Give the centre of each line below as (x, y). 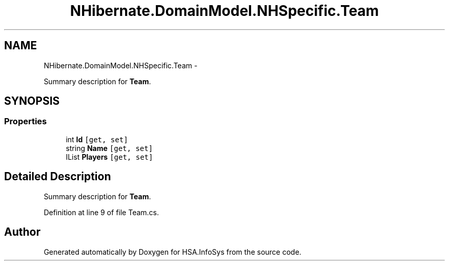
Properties (26, 121)
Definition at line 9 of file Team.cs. (101, 212)
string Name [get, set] (109, 148)
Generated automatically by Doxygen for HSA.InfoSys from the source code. (172, 252)
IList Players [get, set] (109, 157)
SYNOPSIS (32, 101)
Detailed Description (58, 177)
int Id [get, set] (97, 139)
